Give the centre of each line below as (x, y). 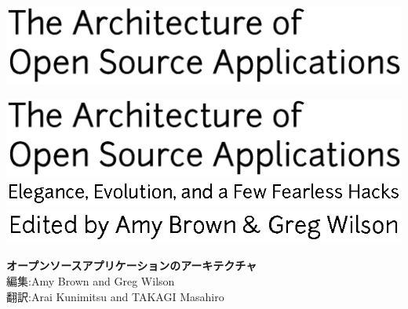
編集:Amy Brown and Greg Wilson (91, 281)
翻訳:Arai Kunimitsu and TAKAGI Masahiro (115, 296)
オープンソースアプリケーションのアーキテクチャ (132, 265)
